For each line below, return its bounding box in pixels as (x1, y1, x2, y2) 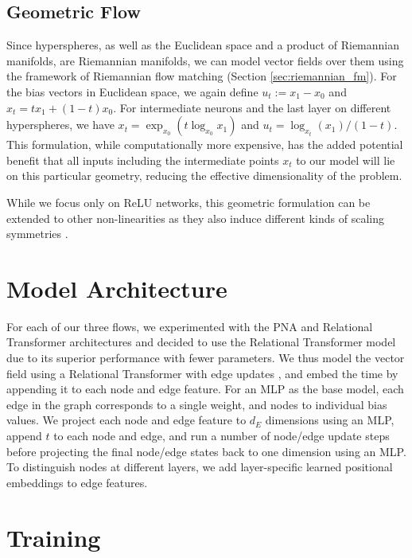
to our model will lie (296, 151, 395, 168)
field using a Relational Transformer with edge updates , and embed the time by (6, 365, 398, 381)
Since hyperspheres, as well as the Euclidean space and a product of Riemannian (6, 37, 400, 53)
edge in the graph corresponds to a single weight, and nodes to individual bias (6, 396, 387, 412)
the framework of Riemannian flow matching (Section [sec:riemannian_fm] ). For (6, 68, 397, 84)
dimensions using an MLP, (265, 412, 395, 428)
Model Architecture (6, 271, 227, 304)
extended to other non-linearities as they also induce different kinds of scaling (6, 209, 384, 226)
